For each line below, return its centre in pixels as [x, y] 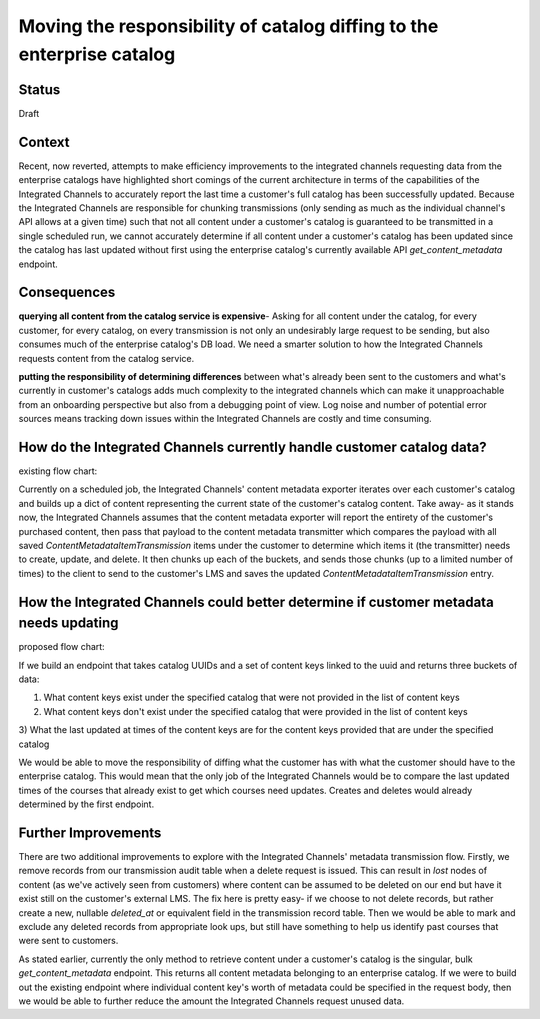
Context [44, 141]
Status [39, 89]
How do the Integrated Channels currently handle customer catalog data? [252, 446]
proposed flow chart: [61, 647]
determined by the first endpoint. [86, 804]
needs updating [68, 623]
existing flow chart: [58, 471]
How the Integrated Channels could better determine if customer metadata [256, 601]
